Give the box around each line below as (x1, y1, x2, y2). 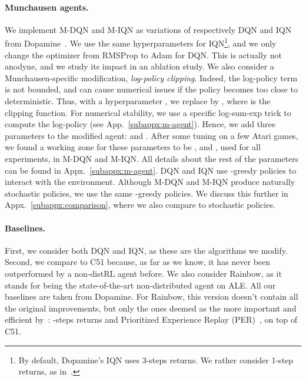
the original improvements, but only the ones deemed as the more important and (5, 302, 297, 314)
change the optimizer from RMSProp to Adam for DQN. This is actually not (5, 48, 282, 61)
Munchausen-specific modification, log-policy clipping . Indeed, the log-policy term (5, 71, 298, 84)
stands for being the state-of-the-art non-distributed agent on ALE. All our (5, 279, 276, 291)
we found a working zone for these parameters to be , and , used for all (5, 141, 261, 153)
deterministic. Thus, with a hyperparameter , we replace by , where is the (5, 95, 271, 107)
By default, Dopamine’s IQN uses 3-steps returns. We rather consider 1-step (18, 353, 294, 366)
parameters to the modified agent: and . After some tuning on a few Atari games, (5, 129, 298, 141)
